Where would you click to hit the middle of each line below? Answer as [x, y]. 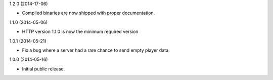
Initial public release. [43, 69]
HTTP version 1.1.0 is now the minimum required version [80, 32]
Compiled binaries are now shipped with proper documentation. [88, 13]
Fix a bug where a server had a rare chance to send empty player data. [96, 50]
